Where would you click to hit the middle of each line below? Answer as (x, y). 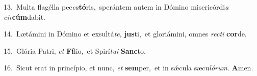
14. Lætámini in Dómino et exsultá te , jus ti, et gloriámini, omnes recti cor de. (125, 34)
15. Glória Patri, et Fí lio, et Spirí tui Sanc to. (75, 50)
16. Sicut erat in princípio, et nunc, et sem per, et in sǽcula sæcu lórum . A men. (128, 68)
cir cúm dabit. (24, 16)
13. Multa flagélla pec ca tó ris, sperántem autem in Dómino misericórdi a (116, 7)
